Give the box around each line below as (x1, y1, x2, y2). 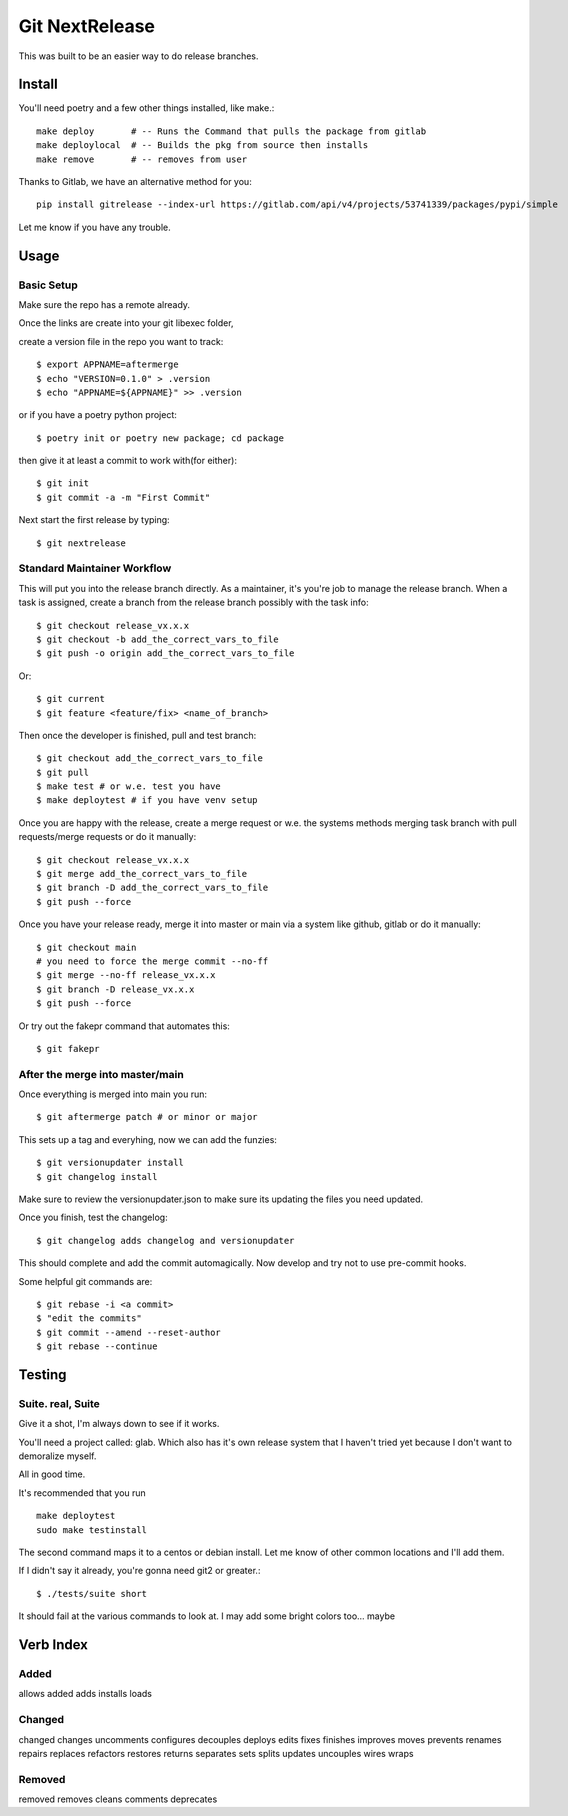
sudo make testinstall (36, 1524, 148, 1535)
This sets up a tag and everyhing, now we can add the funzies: (18, 1133, 277, 1145)
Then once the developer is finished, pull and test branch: (18, 729, 257, 741)
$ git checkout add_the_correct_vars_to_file (36, 753, 264, 764)
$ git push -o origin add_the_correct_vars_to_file (36, 648, 295, 659)
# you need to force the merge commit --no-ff (36, 955, 269, 967)
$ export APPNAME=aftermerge (36, 359, 179, 370)
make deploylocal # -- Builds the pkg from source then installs (36, 140, 369, 151)
